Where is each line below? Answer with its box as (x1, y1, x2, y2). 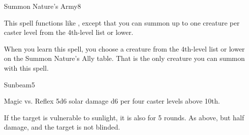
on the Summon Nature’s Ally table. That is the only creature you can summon (4, 53, 245, 63)
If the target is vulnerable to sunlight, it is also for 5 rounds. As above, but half (4, 112, 244, 122)
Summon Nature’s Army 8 (4, 1, 81, 11)
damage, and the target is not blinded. (4, 122, 120, 132)
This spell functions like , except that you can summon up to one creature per (4, 17, 240, 27)
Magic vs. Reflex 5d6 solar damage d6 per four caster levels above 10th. (4, 96, 220, 106)
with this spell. (4, 62, 49, 73)
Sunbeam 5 (4, 79, 35, 89)
